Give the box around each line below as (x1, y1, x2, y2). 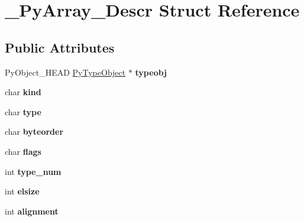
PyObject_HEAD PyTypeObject (5, 66, 126, 78)
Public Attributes (5, 38, 115, 56)
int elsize (5, 185, 40, 197)
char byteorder (5, 125, 64, 138)
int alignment (5, 204, 59, 217)
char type (5, 105, 41, 118)
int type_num (5, 165, 62, 177)
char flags (5, 145, 41, 157)
